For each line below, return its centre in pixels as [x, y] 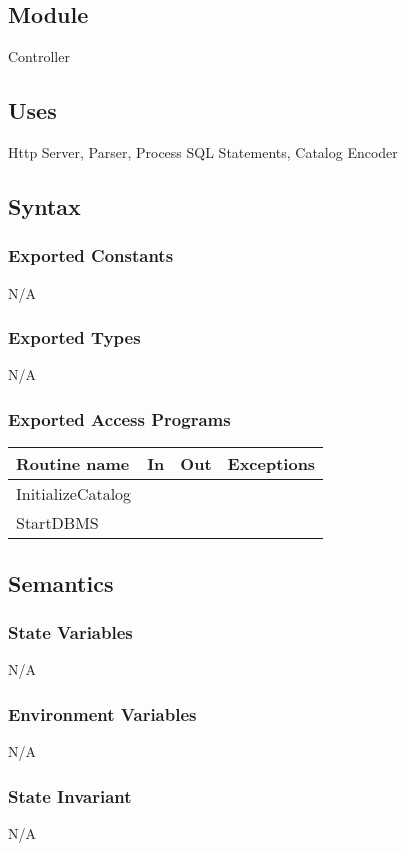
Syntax [44, 205]
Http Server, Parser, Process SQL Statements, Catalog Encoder [203, 152]
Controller [39, 56]
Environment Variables [102, 713]
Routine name [73, 464]
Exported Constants [91, 255]
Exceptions [271, 464]
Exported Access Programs [119, 418]
